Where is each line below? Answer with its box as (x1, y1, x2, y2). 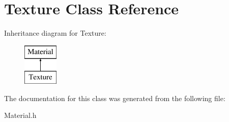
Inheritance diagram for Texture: (4, 28, 106, 38)
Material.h (4, 110, 37, 120)
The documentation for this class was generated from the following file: (4, 92, 225, 103)
